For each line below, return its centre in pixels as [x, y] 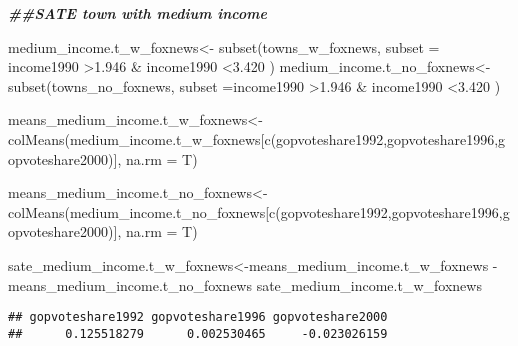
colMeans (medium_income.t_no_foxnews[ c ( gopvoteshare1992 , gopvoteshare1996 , [255, 211]
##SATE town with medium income [137, 13]
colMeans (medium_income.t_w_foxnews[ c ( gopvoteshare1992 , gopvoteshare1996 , [253, 138]
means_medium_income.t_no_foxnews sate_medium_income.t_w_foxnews [245, 284]
